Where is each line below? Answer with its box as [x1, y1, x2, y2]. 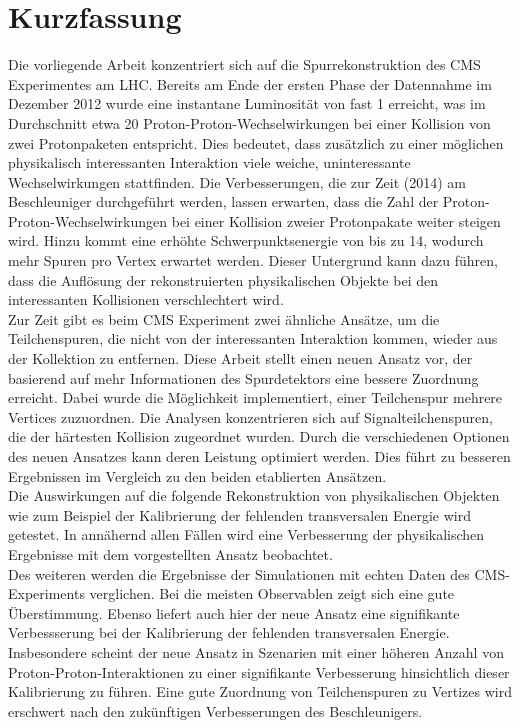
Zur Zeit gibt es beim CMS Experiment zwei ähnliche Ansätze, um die [8, 308, 440, 329]
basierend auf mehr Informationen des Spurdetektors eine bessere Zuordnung [8, 367, 479, 388]
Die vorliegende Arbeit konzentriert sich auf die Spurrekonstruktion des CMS [8, 54, 481, 75]
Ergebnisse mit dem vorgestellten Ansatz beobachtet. [8, 543, 333, 564]
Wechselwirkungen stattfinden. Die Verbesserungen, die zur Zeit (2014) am [8, 171, 466, 192]
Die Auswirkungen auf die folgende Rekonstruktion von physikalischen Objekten [8, 485, 500, 506]
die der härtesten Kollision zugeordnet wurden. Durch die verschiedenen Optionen [8, 426, 510, 447]
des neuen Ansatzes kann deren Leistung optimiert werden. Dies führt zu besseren [8, 446, 511, 466]
